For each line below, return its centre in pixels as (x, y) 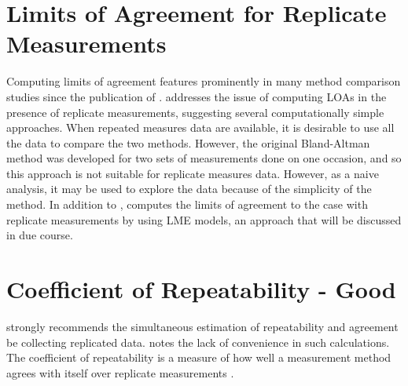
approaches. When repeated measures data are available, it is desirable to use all (200, 127)
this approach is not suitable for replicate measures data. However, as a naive (193, 173)
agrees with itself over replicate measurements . (120, 372)
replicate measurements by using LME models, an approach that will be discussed (204, 219)
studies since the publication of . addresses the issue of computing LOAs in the (197, 96)
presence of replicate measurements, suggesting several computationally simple (195, 112)
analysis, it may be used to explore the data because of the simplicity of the (189, 189)
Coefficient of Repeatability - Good (201, 289)
